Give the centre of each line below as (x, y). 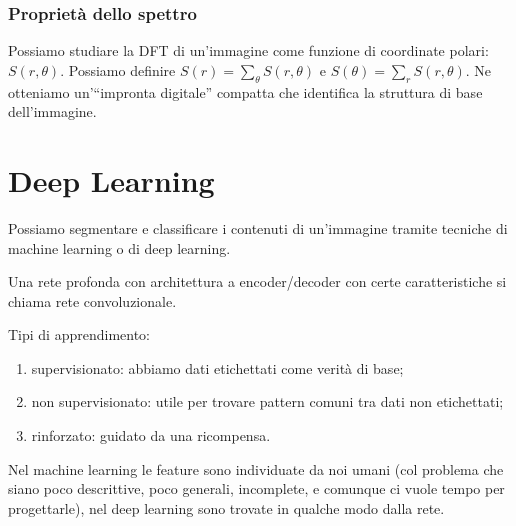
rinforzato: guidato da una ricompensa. (151, 435)
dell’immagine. (52, 111)
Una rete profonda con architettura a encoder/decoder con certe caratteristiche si (257, 281)
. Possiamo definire (118, 69)
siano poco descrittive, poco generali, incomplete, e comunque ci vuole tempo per (256, 488)
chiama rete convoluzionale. (92, 300)
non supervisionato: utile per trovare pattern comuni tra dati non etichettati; (267, 401)
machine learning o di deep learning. (119, 247)
